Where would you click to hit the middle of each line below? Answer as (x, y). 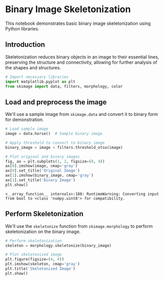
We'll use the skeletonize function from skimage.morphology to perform (79, 226)
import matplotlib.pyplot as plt (40, 82)
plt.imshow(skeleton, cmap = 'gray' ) (43, 264)
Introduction (25, 45)
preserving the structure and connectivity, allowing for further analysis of (81, 62)
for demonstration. (24, 119)
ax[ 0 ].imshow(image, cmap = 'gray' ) (42, 166)
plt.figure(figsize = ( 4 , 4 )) (35, 259)
